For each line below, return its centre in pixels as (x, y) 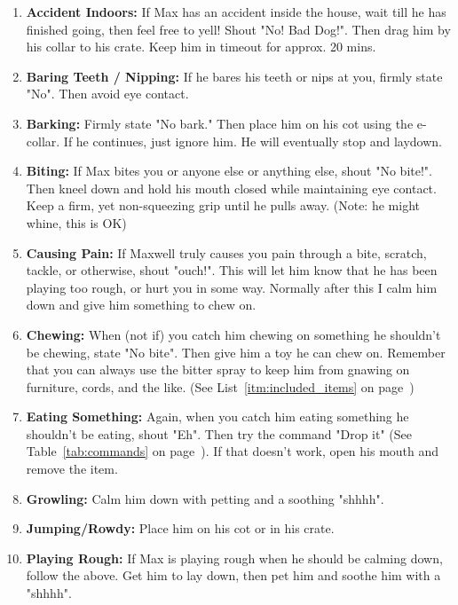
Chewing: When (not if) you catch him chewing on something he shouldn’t (233, 334)
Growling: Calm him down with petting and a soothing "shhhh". (205, 498)
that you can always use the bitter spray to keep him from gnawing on (218, 369)
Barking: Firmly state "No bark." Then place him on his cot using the (220, 123)
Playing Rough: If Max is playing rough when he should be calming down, (234, 558)
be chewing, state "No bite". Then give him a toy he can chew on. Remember (236, 352)
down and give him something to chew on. (141, 305)
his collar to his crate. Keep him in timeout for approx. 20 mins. (201, 47)
